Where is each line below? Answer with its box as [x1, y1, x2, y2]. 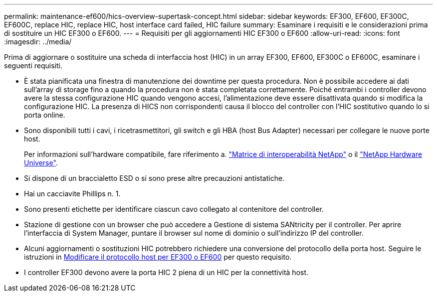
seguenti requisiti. [4, 61, 62, 70]
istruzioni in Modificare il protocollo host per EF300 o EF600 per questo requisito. [24, 253, 292, 261]
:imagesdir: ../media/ [4, 37, 72, 46]
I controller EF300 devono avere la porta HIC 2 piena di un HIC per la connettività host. [24, 268, 309, 277]
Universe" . [24, 158, 58, 167]
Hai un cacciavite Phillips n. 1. [24, 189, 121, 198]
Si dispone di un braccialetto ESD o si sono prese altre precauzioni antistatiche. [24, 174, 285, 182]
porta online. [24, 111, 65, 119]
